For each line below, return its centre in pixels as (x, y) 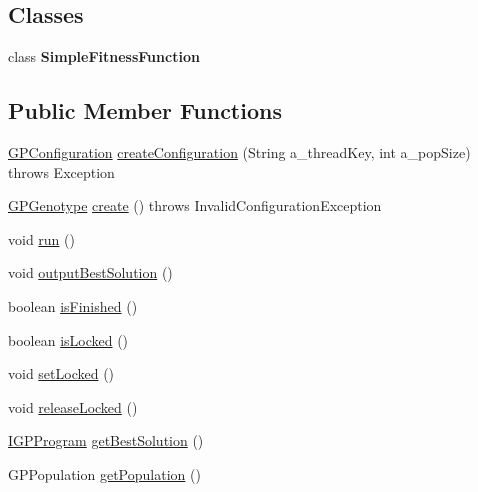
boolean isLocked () (68, 339)
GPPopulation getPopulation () (104, 473)
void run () (41, 238)
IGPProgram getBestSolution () (106, 440)
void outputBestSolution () (90, 272)
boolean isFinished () (73, 305)
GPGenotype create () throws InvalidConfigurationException (195, 205)
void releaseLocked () (73, 406)
